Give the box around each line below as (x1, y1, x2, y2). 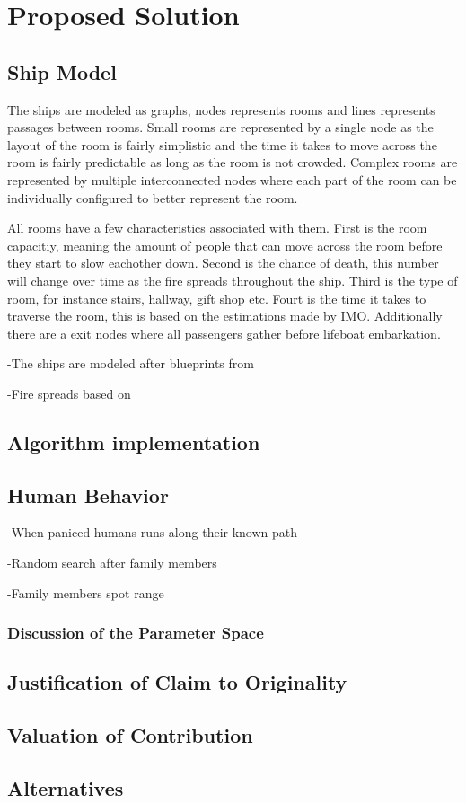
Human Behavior (7, 481, 169, 508)
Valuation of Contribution (7, 721, 253, 749)
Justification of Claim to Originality (7, 668, 347, 696)
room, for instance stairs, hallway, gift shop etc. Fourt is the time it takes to (7, 288, 426, 307)
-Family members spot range (7, 583, 164, 602)
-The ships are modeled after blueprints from (7, 354, 254, 373)
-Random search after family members (7, 553, 217, 572)
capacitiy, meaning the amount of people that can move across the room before (7, 235, 443, 254)
